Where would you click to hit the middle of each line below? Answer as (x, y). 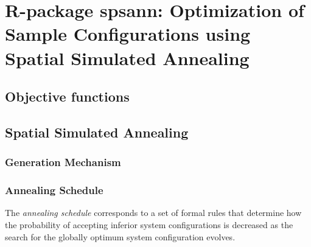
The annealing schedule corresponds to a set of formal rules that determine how (153, 213)
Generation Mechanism (63, 162)
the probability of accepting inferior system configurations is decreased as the (149, 224)
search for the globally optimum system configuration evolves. (120, 236)
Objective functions (67, 96)
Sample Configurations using (128, 34)
